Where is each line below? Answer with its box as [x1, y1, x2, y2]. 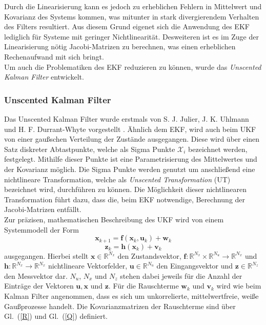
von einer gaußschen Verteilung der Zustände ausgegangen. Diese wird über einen [4, 133, 260, 144]
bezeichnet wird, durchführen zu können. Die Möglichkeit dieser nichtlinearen [4, 184, 247, 195]
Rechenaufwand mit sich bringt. [4, 51, 104, 62]
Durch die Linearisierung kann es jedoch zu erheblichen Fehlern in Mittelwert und [4, 1, 262, 11]
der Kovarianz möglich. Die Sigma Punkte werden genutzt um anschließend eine [4, 163, 255, 174]
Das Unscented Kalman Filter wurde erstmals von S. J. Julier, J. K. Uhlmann [4, 113, 249, 124]
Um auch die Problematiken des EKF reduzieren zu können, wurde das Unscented [4, 61, 261, 72]
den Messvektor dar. [4, 270, 68, 281]
